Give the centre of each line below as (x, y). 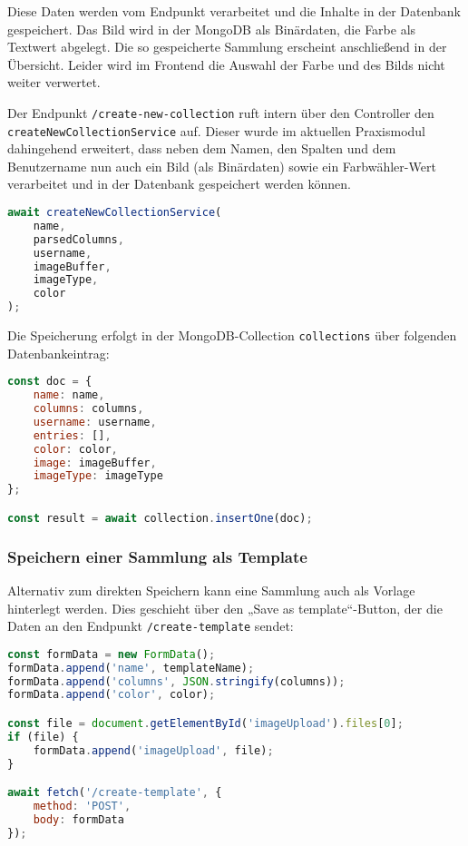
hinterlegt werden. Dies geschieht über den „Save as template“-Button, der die (225, 608)
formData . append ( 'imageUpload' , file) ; (153, 750)
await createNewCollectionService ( (115, 213)
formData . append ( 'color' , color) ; (112, 695)
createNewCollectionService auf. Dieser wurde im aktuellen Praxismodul (216, 130)
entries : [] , (72, 435)
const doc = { (50, 382)
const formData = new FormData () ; (112, 654)
